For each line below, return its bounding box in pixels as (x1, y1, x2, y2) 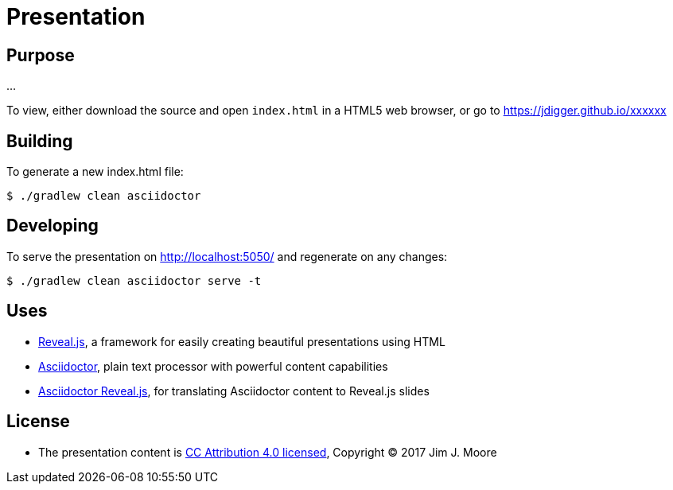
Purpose (6, 45, 75, 65)
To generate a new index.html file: (6, 165, 184, 179)
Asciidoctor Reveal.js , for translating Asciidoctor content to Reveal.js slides (38, 383, 430, 398)
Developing (6, 216, 99, 236)
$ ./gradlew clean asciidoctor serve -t (6, 274, 262, 287)
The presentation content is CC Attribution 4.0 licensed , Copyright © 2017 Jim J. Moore (38, 445, 497, 459)
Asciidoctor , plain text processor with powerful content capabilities (38, 359, 388, 373)
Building (6, 130, 73, 151)
